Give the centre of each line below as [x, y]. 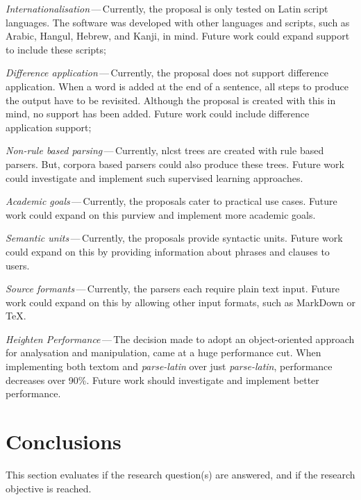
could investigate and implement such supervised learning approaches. [154, 177]
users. [18, 265]
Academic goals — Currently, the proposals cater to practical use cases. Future [171, 201]
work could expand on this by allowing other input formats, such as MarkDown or [180, 302]
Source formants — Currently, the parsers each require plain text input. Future [173, 289]
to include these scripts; [56, 49]
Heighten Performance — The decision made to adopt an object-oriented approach [180, 339]
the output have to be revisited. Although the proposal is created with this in [171, 100]
